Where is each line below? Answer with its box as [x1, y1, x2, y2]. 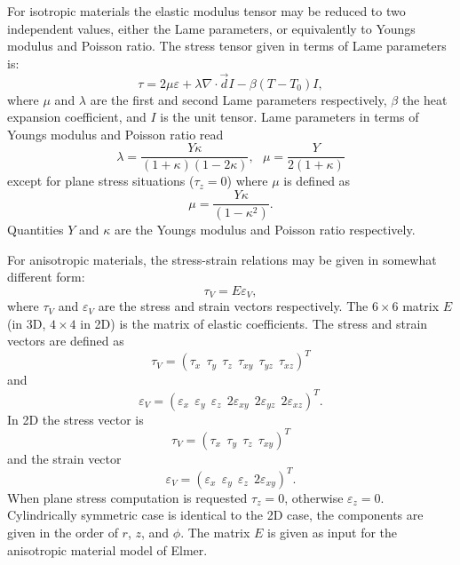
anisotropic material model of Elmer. [7, 540, 208, 559]
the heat [401, 90, 448, 108]
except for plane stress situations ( [7, 171, 194, 190]
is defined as [283, 171, 351, 190]
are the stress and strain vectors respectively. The [98, 297, 369, 315]
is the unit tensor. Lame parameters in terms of [160, 107, 419, 126]
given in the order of [7, 522, 118, 541]
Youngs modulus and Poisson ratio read [7, 124, 224, 143]
